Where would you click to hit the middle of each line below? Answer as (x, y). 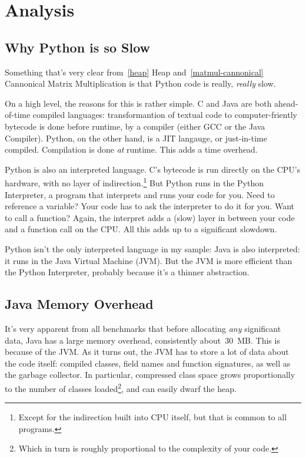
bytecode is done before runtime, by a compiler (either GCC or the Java (135, 126)
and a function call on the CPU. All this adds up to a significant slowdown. (141, 229)
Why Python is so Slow (78, 47)
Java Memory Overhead (79, 304)
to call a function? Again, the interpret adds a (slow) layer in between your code (150, 217)
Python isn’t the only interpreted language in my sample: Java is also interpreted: (152, 248)
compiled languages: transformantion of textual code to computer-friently (165, 115)
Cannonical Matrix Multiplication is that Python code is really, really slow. (140, 83)
